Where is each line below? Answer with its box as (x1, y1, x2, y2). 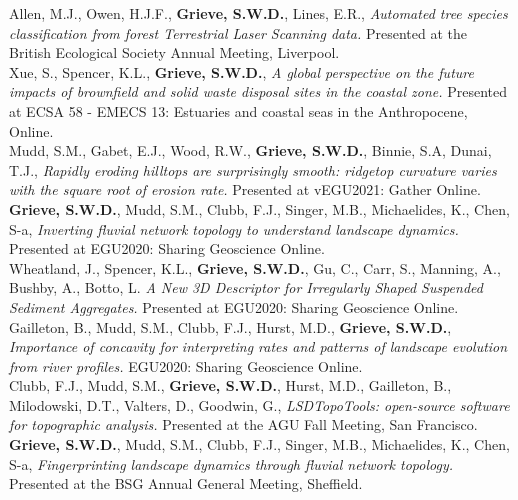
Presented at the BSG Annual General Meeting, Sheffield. (9, 473, 363, 494)
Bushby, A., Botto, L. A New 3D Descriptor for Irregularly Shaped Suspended (9, 277, 483, 298)
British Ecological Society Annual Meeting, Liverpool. (9, 42, 340, 63)
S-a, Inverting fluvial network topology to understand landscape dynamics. (9, 218, 459, 239)
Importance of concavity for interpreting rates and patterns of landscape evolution (9, 336, 508, 357)
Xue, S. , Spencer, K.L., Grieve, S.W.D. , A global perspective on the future (9, 61, 474, 82)
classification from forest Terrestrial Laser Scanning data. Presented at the (9, 22, 467, 43)
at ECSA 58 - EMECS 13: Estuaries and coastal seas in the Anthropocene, (9, 100, 468, 121)
